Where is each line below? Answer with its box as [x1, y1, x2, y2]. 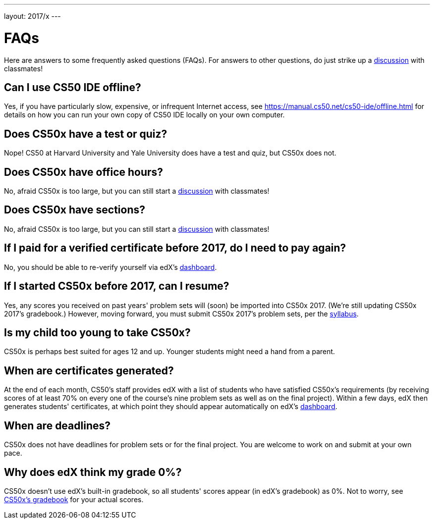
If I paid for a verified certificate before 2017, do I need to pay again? [4, 242, 346, 255]
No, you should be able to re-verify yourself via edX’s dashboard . [4, 262, 217, 271]
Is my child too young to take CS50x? [4, 326, 191, 339]
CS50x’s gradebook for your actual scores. [4, 495, 144, 504]
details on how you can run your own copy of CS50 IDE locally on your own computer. [4, 110, 285, 119]
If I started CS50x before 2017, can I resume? [4, 280, 229, 293]
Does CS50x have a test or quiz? [4, 127, 167, 140]
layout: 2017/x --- [4, 12, 61, 20]
